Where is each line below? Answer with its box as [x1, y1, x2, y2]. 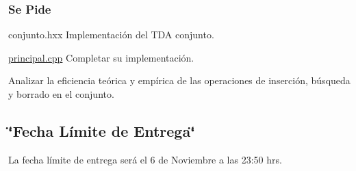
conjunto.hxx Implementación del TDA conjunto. [8, 27, 214, 42]
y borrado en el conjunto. [8, 87, 114, 101]
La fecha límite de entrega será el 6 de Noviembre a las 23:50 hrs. [8, 152, 282, 166]
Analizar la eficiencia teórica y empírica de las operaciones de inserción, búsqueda [8, 73, 351, 88]
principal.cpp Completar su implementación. [8, 50, 194, 64]
